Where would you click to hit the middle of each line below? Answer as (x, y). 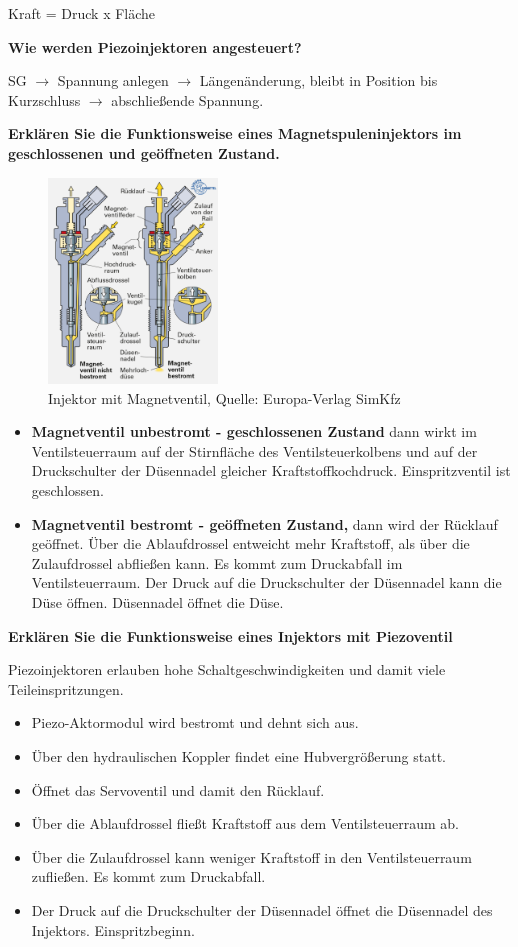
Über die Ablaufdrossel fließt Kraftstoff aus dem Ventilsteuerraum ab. (245, 823)
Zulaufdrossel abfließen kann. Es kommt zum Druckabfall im (217, 562)
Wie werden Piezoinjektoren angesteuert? (155, 46)
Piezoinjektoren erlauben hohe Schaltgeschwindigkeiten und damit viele (227, 669)
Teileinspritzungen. (66, 688)
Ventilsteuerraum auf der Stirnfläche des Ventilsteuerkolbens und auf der (254, 450)
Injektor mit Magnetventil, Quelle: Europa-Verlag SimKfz (224, 397)
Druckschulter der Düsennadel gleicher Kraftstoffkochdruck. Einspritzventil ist (271, 470)
